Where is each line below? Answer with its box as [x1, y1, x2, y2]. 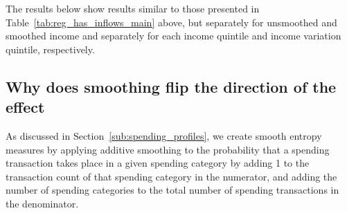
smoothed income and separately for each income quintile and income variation [6, 28, 341, 43]
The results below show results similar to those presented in [6, 1, 260, 15]
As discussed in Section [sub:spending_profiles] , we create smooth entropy [6, 128, 322, 142]
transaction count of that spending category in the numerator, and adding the [6, 169, 337, 183]
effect [6, 96, 45, 118]
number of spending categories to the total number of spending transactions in [6, 183, 339, 197]
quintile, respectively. [6, 41, 95, 56]
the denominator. [6, 196, 79, 210]
